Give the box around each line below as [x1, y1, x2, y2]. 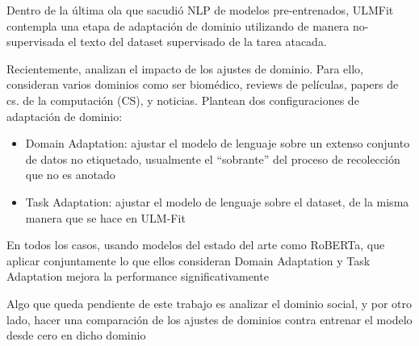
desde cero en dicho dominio [6, 327, 146, 344]
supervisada [6, 33, 65, 50]
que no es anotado [25, 166, 115, 183]
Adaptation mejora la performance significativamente [6, 268, 269, 285]
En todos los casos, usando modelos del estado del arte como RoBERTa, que [6, 236, 385, 253]
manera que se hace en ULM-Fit [25, 209, 186, 226]
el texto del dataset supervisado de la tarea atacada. [68, 33, 327, 50]
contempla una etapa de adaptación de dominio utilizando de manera [6, 17, 350, 34]
